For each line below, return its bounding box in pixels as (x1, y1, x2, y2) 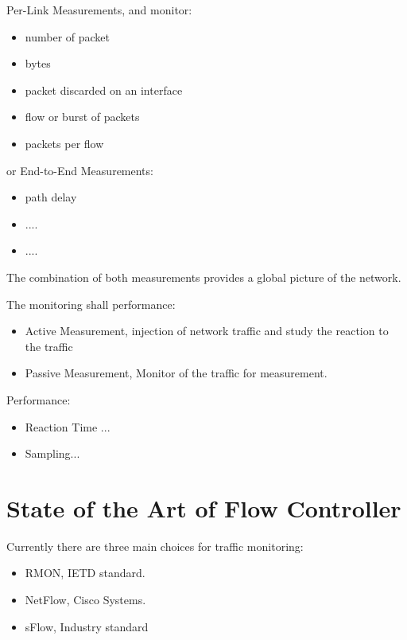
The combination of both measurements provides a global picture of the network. (6, 268, 401, 285)
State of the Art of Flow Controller (6, 491, 401, 524)
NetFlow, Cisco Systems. (25, 591, 146, 607)
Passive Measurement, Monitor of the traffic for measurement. (25, 365, 328, 381)
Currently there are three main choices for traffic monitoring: (6, 537, 304, 554)
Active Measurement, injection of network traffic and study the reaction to (25, 322, 389, 339)
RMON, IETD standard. (25, 564, 145, 581)
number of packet (25, 28, 110, 45)
